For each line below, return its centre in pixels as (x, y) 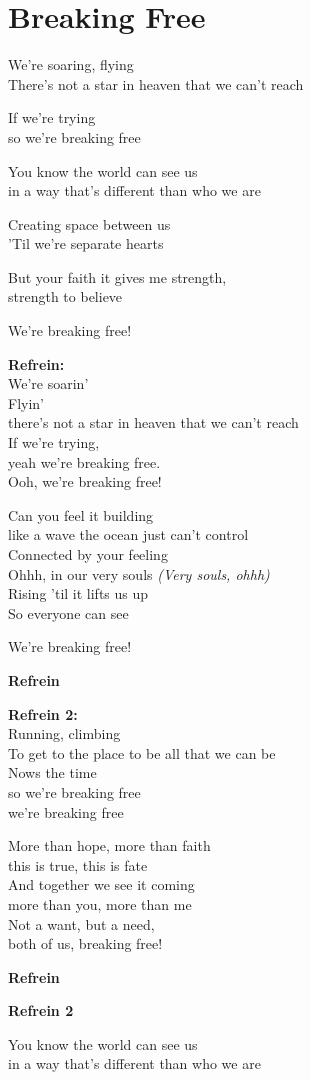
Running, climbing (64, 733)
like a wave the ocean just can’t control (128, 534)
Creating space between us (89, 223)
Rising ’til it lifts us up (78, 593)
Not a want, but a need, (81, 923)
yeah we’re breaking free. (84, 461)
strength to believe (65, 296)
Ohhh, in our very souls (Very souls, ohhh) (139, 573)
